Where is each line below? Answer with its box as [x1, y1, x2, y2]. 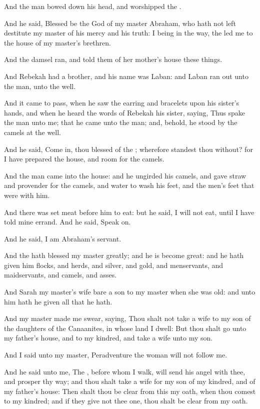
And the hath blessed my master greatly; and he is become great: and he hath [4, 250, 244, 260]
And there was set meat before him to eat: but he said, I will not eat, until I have [4, 206, 254, 217]
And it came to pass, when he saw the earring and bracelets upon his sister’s [4, 97, 239, 108]
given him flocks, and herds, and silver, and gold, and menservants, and [4, 259, 223, 270]
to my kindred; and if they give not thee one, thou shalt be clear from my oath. [4, 395, 248, 406]
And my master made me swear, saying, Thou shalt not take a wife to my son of [4, 313, 251, 323]
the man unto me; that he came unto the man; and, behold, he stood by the [4, 117, 237, 127]
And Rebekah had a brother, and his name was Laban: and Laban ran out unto [4, 70, 248, 81]
